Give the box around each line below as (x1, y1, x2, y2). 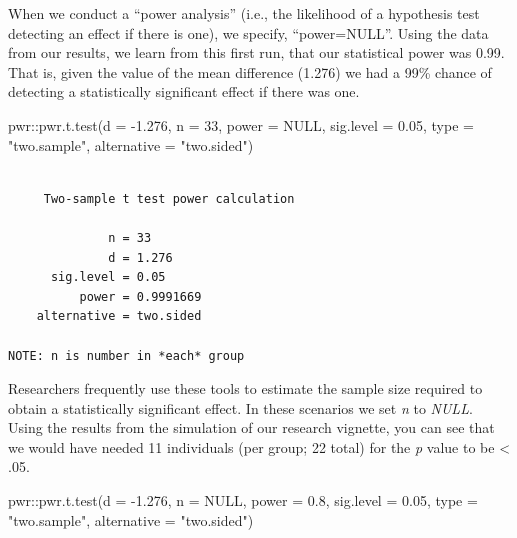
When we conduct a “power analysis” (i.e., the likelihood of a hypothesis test (8, 3, 480, 23)
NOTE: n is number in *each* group (8, 348, 245, 363)
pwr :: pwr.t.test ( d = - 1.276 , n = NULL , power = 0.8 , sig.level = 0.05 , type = (8, 490, 478, 511)
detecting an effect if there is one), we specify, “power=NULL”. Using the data (8, 22, 489, 43)
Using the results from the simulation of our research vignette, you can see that (8, 417, 495, 438)
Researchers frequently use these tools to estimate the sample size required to (8, 378, 483, 399)
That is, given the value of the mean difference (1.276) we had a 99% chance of (8, 61, 492, 82)
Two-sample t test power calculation (43, 191, 295, 206)
